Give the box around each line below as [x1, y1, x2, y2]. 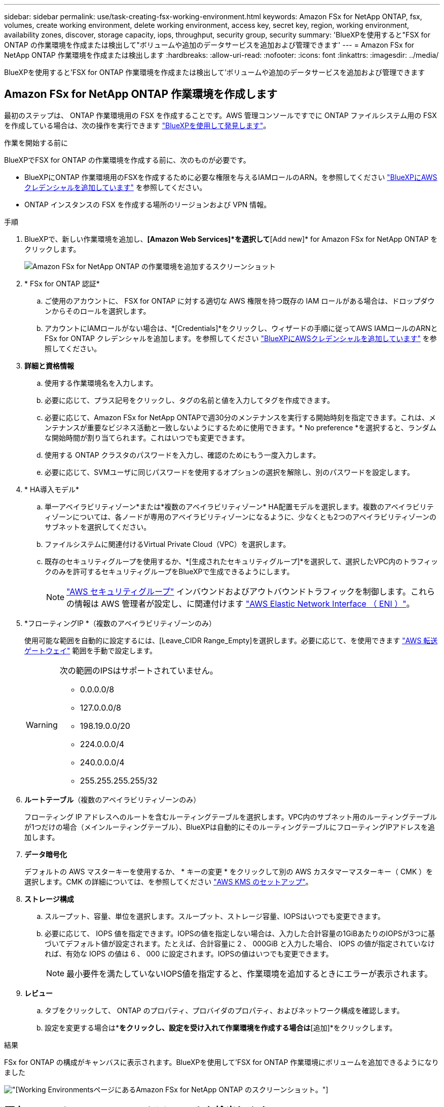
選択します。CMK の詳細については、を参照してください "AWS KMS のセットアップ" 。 [24, 877, 313, 886]
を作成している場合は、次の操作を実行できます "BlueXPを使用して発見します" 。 [4, 121, 271, 130]
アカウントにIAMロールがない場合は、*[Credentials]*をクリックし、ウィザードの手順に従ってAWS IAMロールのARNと [45, 323, 438, 333]
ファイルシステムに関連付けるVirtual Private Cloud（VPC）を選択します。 [45, 539, 290, 548]
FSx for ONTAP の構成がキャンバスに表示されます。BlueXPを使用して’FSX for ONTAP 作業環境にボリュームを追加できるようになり [4, 1057, 439, 1066]
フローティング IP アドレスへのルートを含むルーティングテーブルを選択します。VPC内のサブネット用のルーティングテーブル [24, 812, 437, 821]
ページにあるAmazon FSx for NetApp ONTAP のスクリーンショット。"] [93, 1085, 328, 1094]
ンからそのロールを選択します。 [45, 306, 151, 315]
